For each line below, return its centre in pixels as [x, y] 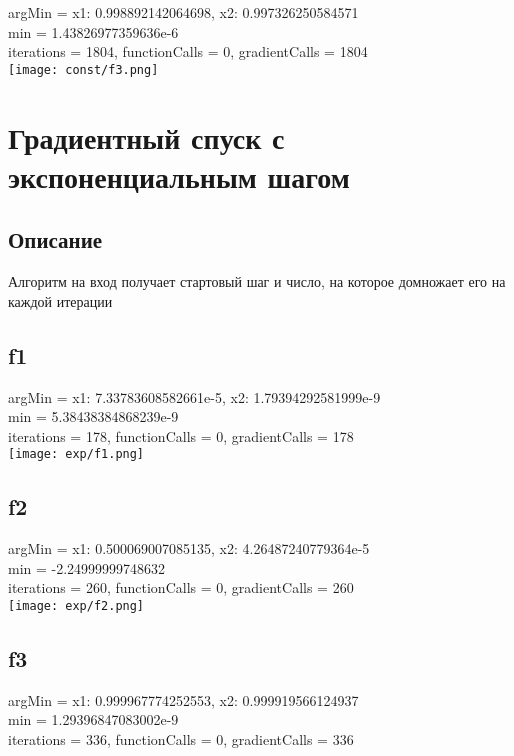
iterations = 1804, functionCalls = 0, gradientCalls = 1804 [188, 51]
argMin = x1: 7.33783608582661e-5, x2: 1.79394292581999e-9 [194, 396]
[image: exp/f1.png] [76, 454]
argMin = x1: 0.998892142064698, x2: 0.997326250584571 [183, 12]
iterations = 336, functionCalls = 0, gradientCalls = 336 [181, 739]
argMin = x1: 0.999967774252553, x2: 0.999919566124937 [183, 699]
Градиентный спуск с [146, 136]
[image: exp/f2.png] [76, 606]
